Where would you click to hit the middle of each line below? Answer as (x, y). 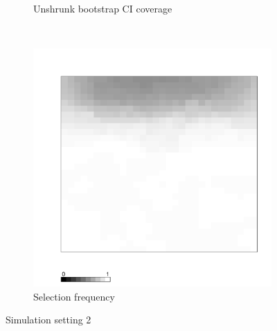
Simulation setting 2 (48, 320)
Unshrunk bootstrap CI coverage (103, 8)
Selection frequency (74, 296)
